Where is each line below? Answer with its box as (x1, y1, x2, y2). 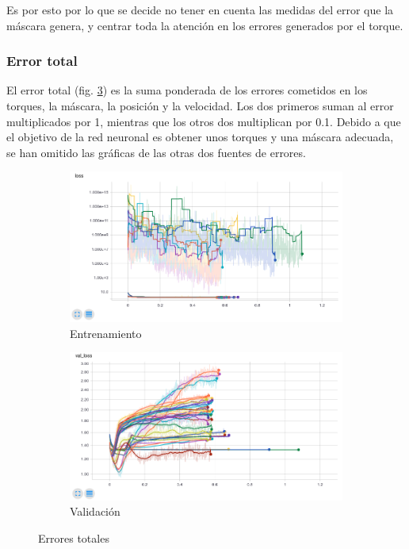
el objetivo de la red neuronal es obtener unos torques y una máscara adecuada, (6, 129, 394, 145)
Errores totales (38, 529, 109, 546)
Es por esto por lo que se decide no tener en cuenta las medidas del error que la (6, 2, 394, 17)
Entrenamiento (70, 324, 142, 341)
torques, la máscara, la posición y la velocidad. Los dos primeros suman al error (6, 98, 394, 113)
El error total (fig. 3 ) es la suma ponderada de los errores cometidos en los (6, 82, 368, 98)
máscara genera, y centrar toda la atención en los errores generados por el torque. (6, 17, 403, 33)
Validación (70, 503, 120, 520)
